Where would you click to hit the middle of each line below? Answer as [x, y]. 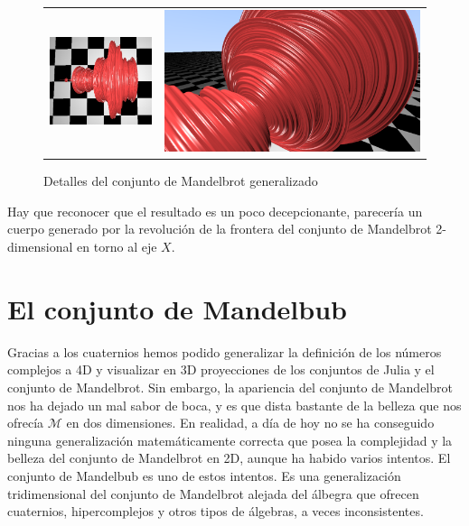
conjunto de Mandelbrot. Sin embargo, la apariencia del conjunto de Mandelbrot [230, 387]
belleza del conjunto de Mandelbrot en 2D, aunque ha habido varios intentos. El [229, 458]
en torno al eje [117, 247]
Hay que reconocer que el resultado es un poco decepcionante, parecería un [215, 211]
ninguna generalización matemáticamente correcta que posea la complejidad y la [230, 440]
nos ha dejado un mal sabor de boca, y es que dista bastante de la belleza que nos [234, 405]
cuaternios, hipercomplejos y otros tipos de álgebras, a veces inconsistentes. [216, 511]
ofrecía [26, 423]
